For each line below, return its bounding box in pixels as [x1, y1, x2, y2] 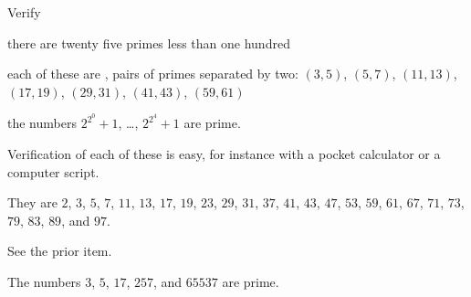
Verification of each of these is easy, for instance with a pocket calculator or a [7, 144, 441, 164]
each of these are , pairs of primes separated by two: [7, 64, 298, 83]
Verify [7, 3, 41, 21]
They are [7, 193, 58, 212]
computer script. [7, 162, 99, 181]
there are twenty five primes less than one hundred [7, 33, 290, 52]
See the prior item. [7, 241, 112, 260]
